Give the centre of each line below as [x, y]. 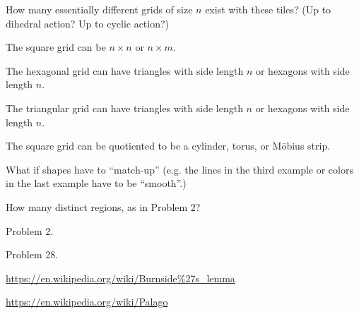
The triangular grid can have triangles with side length [124, 108]
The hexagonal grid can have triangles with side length [125, 70]
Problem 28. [32, 254]
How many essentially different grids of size [99, 9]
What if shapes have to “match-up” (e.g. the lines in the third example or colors [179, 169]
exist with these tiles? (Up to [268, 9]
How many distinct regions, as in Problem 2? [103, 206]
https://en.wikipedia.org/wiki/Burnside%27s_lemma [120, 278]
